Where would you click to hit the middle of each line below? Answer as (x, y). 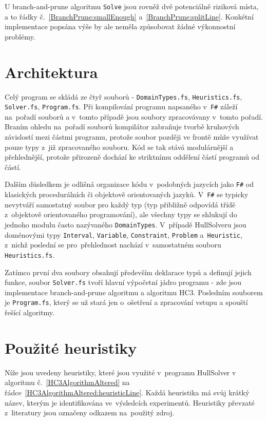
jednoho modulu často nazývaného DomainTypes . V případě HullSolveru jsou (126, 224)
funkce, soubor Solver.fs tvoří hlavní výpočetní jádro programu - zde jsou (123, 282)
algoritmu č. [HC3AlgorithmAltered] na (67, 382)
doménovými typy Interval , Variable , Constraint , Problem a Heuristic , (123, 234)
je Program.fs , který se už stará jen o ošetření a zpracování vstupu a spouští (126, 302)
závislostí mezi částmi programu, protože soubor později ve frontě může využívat (132, 137)
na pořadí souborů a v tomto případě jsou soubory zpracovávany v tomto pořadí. (134, 116)
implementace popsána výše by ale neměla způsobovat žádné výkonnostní (120, 26)
